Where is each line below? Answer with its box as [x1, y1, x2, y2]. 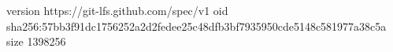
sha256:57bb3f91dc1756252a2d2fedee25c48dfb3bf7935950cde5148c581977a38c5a [6, 17, 387, 34]
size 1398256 [6, 33, 66, 50]
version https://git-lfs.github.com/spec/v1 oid [6, 2, 228, 18]
